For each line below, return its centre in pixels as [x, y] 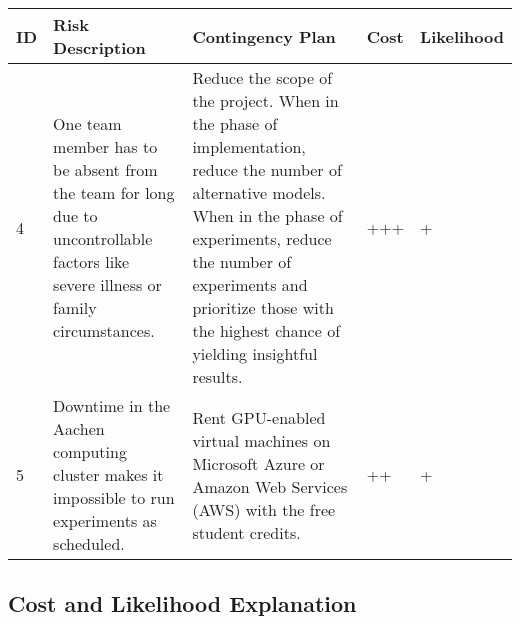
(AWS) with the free [264, 509]
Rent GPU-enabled [259, 417]
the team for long [114, 192]
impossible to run [114, 497]
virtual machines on [261, 440]
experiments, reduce [262, 238]
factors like [91, 261]
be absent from [105, 169]
